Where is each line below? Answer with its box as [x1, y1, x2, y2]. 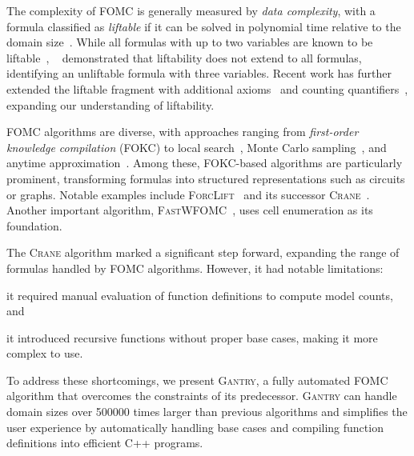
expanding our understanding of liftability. [6, 96, 215, 113]
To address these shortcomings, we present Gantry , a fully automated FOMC [6, 371, 388, 388]
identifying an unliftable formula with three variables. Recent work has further [6, 65, 392, 82]
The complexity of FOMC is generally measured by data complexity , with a [6, 2, 376, 18]
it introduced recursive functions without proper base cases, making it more [6, 329, 378, 346]
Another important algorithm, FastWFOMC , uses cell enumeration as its [6, 202, 373, 218]
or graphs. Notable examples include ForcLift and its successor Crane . [6, 186, 370, 202]
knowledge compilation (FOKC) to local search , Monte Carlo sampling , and [6, 138, 387, 155]
